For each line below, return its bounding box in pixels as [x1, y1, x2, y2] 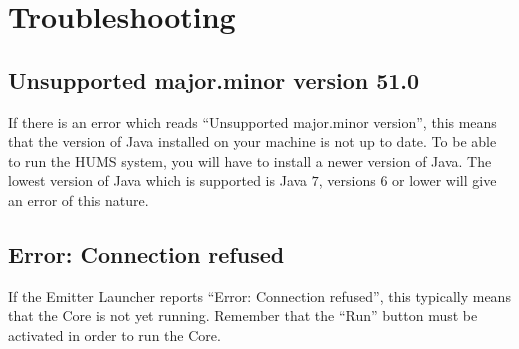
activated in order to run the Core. [8, 324, 221, 345]
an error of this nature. [8, 189, 149, 210]
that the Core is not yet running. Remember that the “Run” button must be [8, 305, 478, 326]
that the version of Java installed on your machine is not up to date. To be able [8, 131, 497, 152]
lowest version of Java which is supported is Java [8, 170, 308, 191]
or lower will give [392, 170, 497, 191]
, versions [318, 170, 376, 191]
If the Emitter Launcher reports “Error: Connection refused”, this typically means [8, 285, 511, 306]
